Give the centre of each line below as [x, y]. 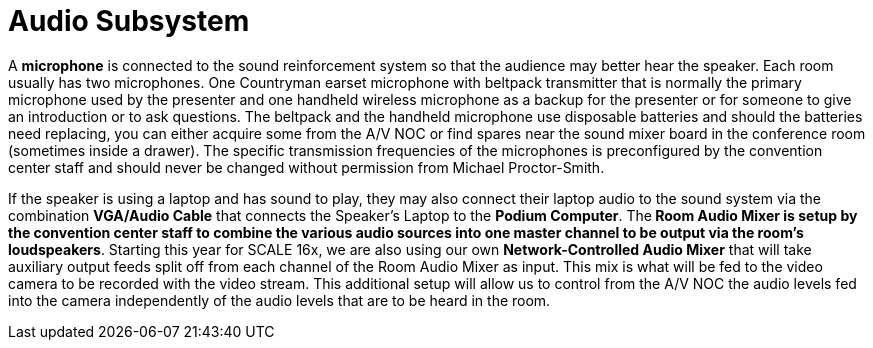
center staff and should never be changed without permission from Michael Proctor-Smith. [306, 167]
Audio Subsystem [129, 21]
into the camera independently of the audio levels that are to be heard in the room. [279, 300]
